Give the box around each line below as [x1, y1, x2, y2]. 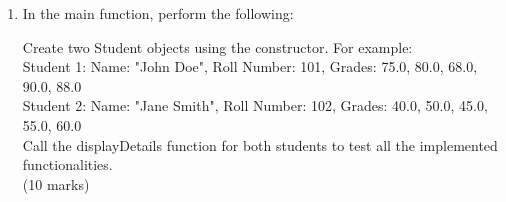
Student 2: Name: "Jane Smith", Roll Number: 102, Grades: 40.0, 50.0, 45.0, [22, 95, 488, 116]
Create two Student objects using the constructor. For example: [22, 36, 413, 57]
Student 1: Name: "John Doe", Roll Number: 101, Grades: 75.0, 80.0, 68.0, [22, 56, 478, 77]
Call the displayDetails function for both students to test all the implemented [22, 134, 498, 155]
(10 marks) [22, 173, 90, 194]
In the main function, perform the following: [22, 3, 294, 23]
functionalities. [22, 154, 113, 175]
